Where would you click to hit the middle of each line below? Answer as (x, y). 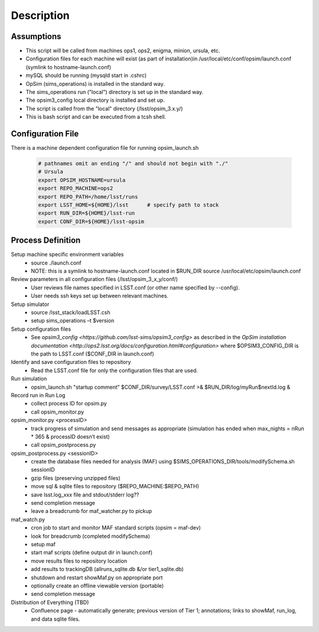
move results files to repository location (79, 561)
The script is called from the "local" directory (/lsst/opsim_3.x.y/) (104, 108)
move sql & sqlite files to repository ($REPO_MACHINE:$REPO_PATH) (115, 486)
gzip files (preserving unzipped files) (76, 478)
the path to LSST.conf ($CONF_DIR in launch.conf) (92, 354)
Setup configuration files (41, 329)
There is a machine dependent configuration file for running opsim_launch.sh (105, 148)
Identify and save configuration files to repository (71, 362)
